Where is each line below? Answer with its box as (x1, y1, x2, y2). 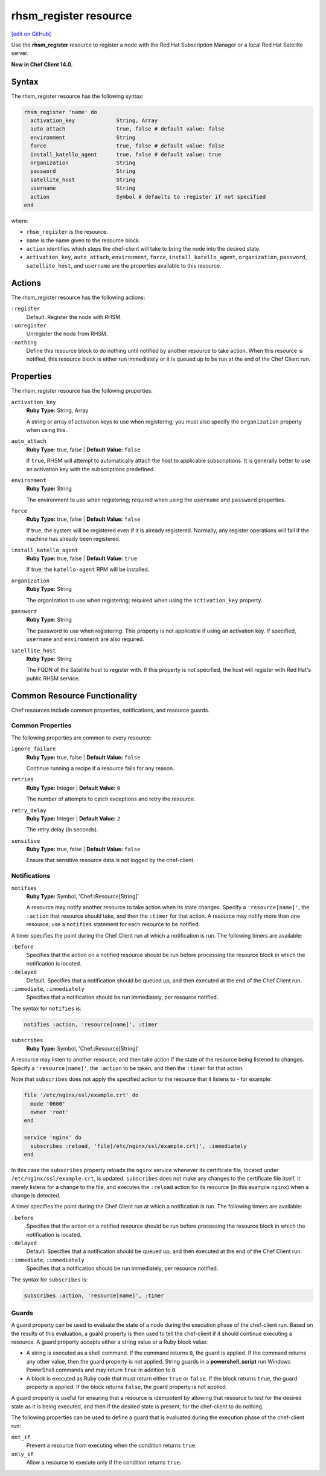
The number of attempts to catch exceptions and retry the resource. (26, 795, 196, 803)
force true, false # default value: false (30, 143, 225, 149)
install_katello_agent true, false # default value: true (30, 151, 222, 158)
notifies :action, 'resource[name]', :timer (24, 1021, 158, 1028)
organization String (30, 159, 136, 166)
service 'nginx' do (24, 1134, 81, 1141)
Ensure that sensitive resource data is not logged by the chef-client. (26, 857, 196, 864)
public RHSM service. (26, 674, 80, 682)
